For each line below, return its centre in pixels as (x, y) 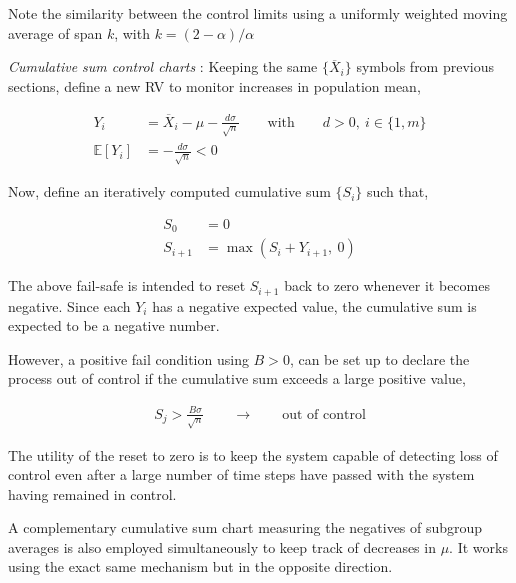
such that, (397, 191)
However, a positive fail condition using (128, 358)
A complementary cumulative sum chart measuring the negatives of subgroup (245, 527)
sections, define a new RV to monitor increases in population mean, (214, 85)
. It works (478, 546)
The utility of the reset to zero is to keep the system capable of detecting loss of (253, 454)
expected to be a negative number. (114, 325)
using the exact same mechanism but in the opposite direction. (200, 566)
